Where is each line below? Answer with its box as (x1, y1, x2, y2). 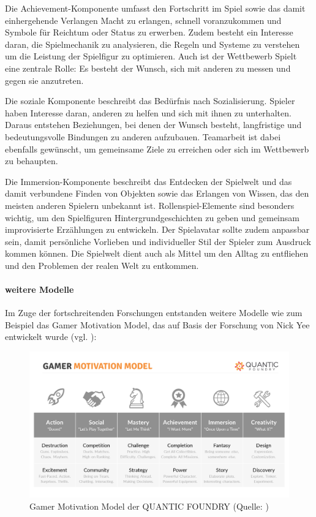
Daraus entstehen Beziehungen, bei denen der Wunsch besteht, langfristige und (5, 118, 302, 131)
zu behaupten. (5, 154, 58, 167)
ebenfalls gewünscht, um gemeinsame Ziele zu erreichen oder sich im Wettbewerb (5, 142, 309, 155)
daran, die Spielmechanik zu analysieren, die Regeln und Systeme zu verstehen (5, 37, 300, 50)
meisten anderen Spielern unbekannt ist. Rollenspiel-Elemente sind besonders (5, 198, 295, 211)
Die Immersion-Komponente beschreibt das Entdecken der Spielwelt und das (5, 175, 292, 187)
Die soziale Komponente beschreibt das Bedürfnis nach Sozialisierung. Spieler (5, 94, 295, 107)
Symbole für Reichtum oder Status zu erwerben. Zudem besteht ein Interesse (5, 26, 293, 39)
